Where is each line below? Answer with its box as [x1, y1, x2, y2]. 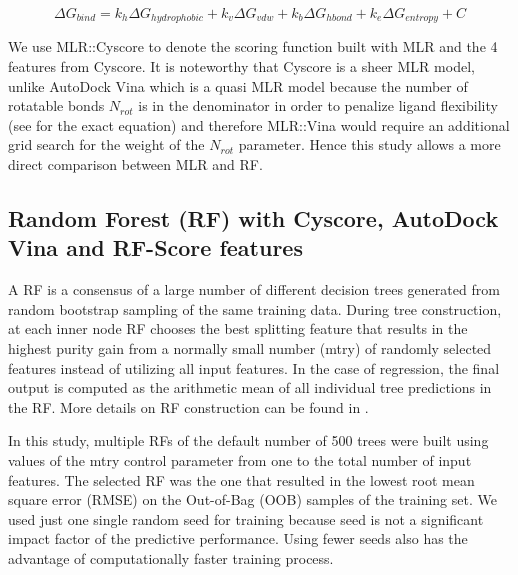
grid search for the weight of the [8, 134, 205, 155]
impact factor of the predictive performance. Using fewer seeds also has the [8, 528, 468, 549]
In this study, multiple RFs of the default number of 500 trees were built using [8, 430, 489, 451]
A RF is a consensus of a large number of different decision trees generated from [8, 279, 500, 300]
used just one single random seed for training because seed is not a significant [8, 508, 484, 529]
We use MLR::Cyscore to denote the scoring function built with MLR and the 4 [8, 36, 498, 57]
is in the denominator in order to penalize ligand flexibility [138, 95, 498, 116]
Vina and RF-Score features [8, 232, 303, 263]
